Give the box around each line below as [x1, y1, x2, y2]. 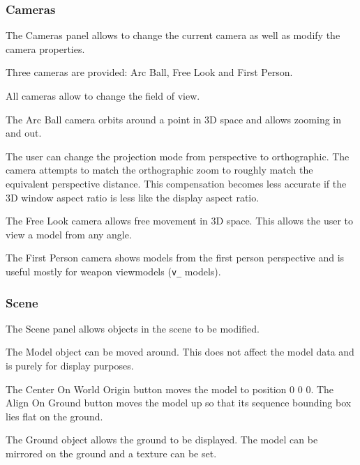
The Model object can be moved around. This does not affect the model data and [6, 344, 354, 359]
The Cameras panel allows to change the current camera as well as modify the [6, 28, 340, 43]
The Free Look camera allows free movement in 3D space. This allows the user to [6, 213, 354, 228]
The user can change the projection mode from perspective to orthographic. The [6, 148, 350, 163]
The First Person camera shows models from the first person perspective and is [6, 250, 345, 265]
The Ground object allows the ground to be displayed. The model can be [6, 432, 318, 447]
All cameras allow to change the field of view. [6, 89, 200, 102]
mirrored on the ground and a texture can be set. [6, 445, 217, 460]
